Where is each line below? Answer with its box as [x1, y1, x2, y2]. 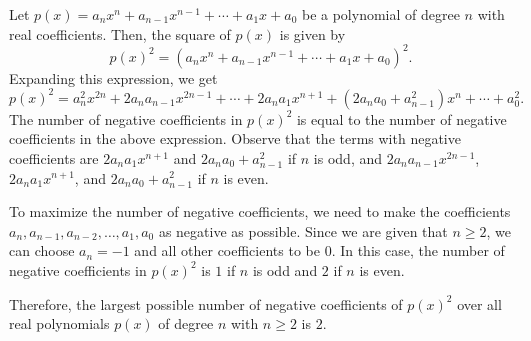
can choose [9, 240, 75, 261]
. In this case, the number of [331, 240, 505, 261]
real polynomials [9, 313, 110, 334]
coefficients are [9, 147, 99, 168]
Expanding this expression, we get [9, 67, 218, 88]
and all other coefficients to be [134, 240, 320, 261]
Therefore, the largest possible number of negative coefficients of [9, 293, 403, 314]
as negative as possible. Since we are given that [158, 220, 448, 241]
